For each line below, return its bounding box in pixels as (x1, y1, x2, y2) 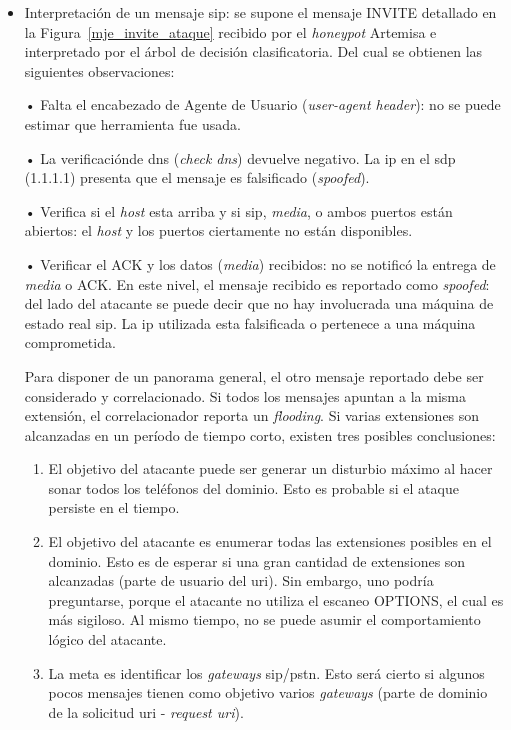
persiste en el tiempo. (48, 497, 180, 518)
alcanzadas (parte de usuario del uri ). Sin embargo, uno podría (48, 570, 434, 591)
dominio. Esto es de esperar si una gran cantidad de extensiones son (48, 550, 466, 571)
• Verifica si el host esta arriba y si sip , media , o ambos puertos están (24, 200, 453, 221)
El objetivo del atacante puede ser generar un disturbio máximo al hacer (48, 458, 493, 479)
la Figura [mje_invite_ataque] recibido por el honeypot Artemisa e (24, 21, 437, 42)
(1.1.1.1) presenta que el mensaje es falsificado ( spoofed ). (24, 167, 370, 188)
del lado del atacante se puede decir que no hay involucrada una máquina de (24, 293, 494, 314)
